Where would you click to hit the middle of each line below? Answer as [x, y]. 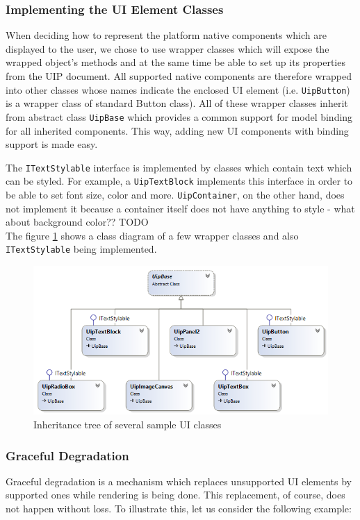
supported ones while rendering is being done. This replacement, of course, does [175, 495]
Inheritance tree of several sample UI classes [128, 424]
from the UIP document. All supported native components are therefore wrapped [179, 76]
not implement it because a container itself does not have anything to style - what [180, 208]
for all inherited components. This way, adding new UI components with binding [177, 130]
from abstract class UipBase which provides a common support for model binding [179, 116]
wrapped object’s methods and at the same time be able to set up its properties [175, 62]
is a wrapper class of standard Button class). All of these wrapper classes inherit [177, 103]
